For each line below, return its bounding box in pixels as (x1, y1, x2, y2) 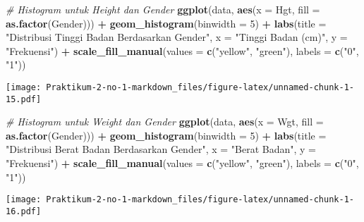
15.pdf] (6, 94, 42, 104)
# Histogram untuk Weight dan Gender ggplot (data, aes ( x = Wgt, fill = (6, 114, 324, 129)
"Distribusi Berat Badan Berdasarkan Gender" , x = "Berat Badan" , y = (6, 142, 317, 156)
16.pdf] (6, 206, 42, 216)
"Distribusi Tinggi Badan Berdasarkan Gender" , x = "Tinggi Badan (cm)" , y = (6, 30, 348, 44)
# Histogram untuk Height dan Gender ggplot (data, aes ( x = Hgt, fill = (6, 2, 320, 16)
